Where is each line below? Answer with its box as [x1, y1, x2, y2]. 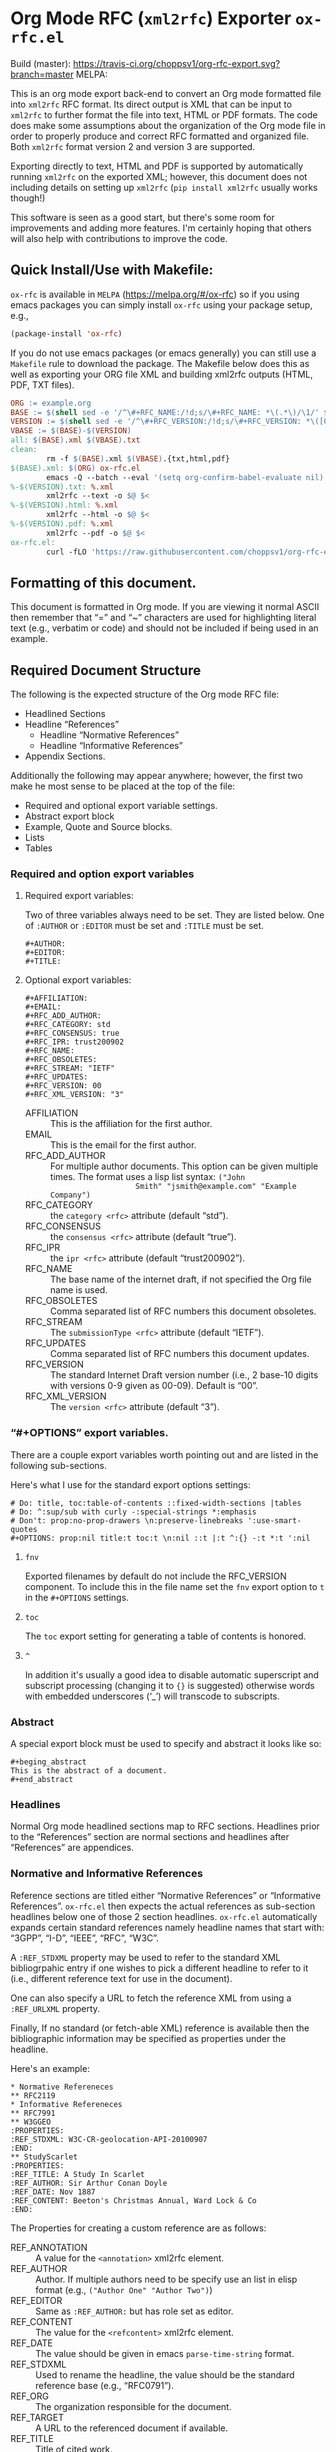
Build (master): [10, 57, 72, 69]
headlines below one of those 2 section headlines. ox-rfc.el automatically [10, 1910, 318, 1922]
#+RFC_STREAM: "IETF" [24, 1063, 115, 1074]
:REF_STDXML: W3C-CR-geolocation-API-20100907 [10, 2134, 208, 2144]
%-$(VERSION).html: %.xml [10, 500, 118, 511]
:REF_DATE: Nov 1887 [10, 2187, 97, 2197]
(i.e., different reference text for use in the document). [10, 1972, 233, 1984]
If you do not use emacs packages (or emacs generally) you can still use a [10, 347, 317, 359]
